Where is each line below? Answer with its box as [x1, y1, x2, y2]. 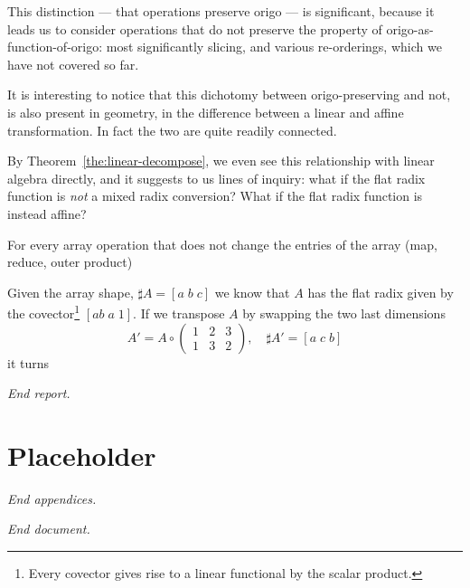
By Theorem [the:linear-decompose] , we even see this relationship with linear [7, 151, 435, 170]
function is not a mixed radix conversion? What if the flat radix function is [7, 186, 423, 205]
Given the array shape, [7, 282, 134, 301]
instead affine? [7, 204, 87, 223]
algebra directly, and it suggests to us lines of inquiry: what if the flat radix [7, 168, 426, 187]
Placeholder [7, 436, 156, 473]
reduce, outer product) [7, 252, 133, 271]
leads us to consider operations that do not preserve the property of [7, 19, 382, 38]
